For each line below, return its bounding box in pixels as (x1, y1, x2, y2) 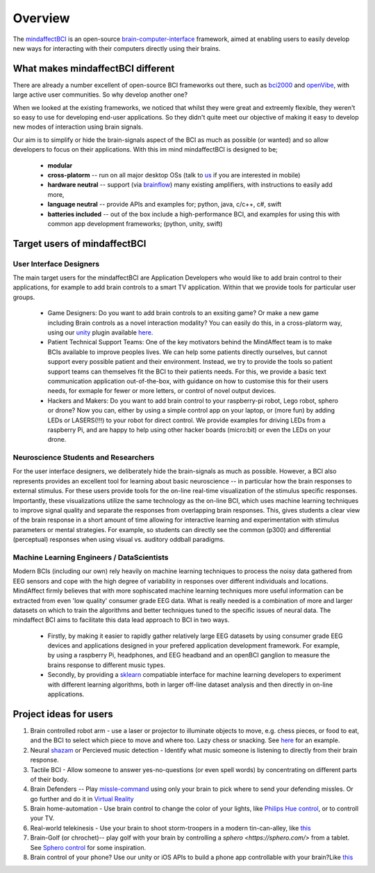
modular (47, 161, 73, 170)
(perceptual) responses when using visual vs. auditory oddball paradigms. (12, 536, 225, 544)
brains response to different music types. (47, 661, 166, 669)
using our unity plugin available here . (47, 328, 153, 337)
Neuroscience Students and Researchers (12, 453, 155, 463)
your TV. (30, 814, 55, 822)
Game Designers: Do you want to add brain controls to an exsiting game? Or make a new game (47, 309, 319, 317)
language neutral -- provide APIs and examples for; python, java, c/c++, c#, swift (47, 200, 282, 209)
